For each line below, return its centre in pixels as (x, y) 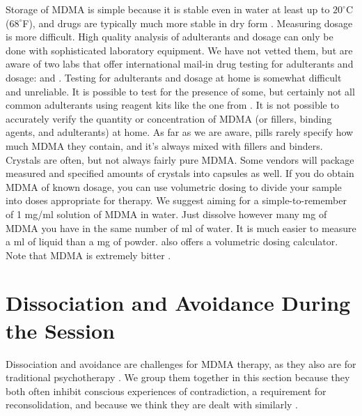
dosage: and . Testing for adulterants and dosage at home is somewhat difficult (174, 77)
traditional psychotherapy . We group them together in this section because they (178, 377)
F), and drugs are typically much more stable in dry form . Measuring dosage (188, 23)
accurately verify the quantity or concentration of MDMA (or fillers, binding (169, 118)
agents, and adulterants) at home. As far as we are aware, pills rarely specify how (180, 132)
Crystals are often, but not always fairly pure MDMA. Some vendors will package (180, 159)
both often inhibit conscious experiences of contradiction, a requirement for (166, 391)
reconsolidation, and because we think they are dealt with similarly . (152, 405)
